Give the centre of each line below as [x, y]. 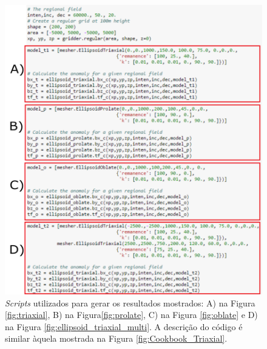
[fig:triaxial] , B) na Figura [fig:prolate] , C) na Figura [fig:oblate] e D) [131, 315]
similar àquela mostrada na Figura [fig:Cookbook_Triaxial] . [116, 338]
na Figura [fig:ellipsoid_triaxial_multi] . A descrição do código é [124, 326]
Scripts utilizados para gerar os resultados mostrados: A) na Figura [130, 302]
